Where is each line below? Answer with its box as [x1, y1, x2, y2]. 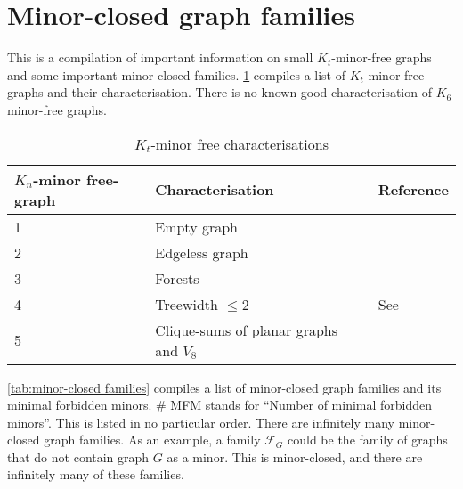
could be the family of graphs [288, 430, 448, 449]
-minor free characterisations [150, 133, 329, 154]
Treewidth [155, 293, 218, 314]
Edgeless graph [155, 241, 248, 263]
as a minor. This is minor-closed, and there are [167, 447, 423, 466]
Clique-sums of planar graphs [155, 319, 338, 340]
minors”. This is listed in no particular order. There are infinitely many [7, 412, 394, 431]
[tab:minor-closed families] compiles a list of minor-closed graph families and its [7, 378, 442, 396]
